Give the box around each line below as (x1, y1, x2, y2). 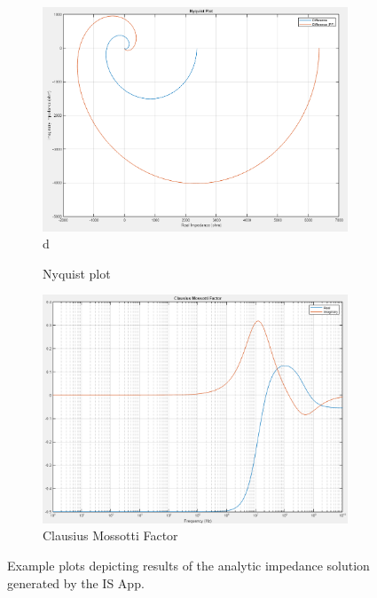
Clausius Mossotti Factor (43, 526, 178, 545)
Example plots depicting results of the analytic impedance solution (7, 556, 370, 575)
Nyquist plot (43, 264, 111, 282)
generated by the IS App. (7, 573, 145, 592)
